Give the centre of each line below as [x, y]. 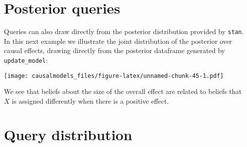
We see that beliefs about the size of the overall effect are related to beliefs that [123, 91]
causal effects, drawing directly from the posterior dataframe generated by [114, 50]
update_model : [26, 60]
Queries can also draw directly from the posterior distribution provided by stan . [124, 31]
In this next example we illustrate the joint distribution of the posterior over [118, 41]
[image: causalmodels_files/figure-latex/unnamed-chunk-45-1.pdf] [114, 76]
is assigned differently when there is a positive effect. [90, 101]
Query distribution [68, 134]
